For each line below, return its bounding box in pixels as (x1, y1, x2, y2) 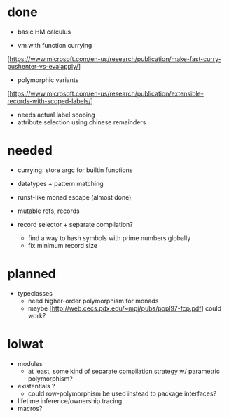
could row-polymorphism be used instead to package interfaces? (27, 389, 217, 398)
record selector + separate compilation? (17, 220, 133, 228)
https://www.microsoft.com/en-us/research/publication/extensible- (9, 89, 204, 98)
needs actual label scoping (17, 110, 96, 119)
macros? (17, 404, 43, 412)
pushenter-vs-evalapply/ (7, 62, 78, 70)
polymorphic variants (17, 75, 79, 84)
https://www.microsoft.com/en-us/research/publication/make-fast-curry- (9, 54, 222, 63)
